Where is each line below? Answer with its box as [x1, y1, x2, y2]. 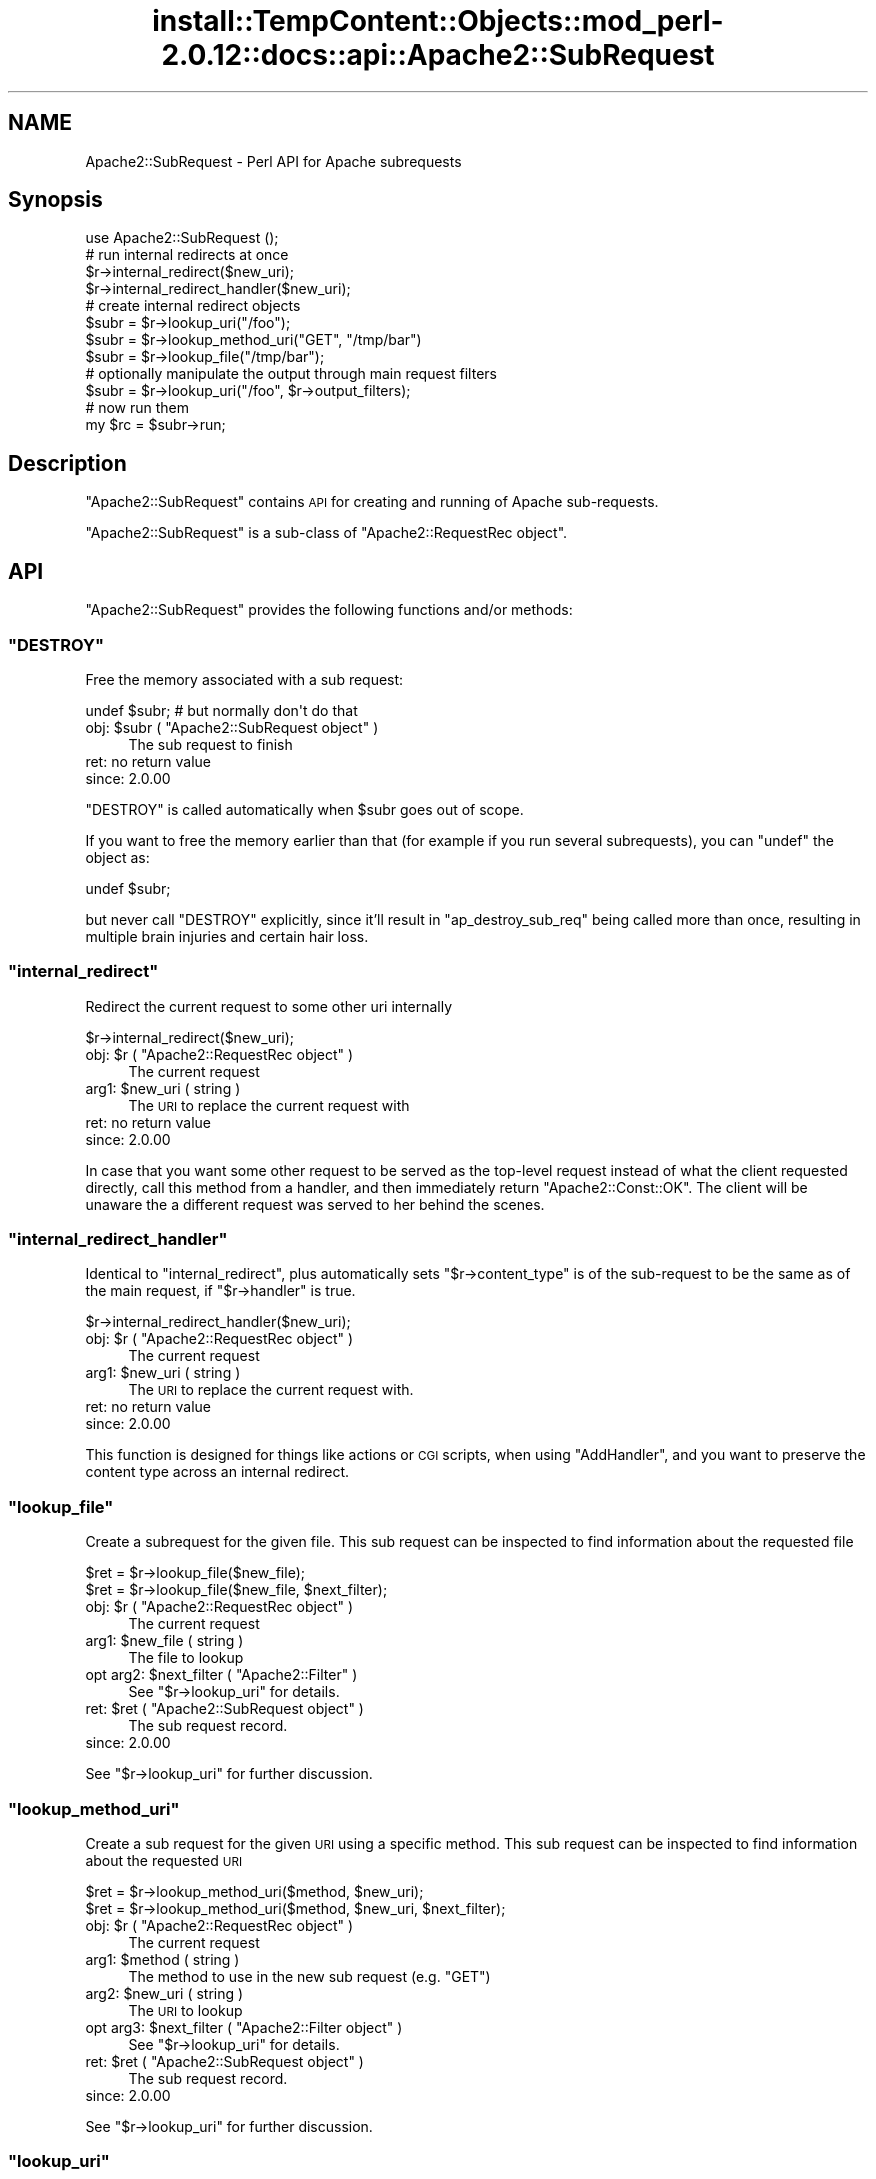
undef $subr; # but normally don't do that [85, 701, 358, 719]
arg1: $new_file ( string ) [85, 1632, 244, 1650]
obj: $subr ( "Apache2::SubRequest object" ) [85, 718, 379, 736]
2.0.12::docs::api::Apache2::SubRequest [161, 38, 715, 72]
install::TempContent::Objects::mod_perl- [152, 4, 724, 38]
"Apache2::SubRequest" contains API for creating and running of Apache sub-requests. [85, 493, 659, 511]
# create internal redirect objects [85, 297, 301, 315]
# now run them [85, 399, 190, 417]
